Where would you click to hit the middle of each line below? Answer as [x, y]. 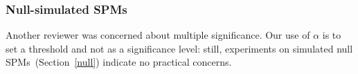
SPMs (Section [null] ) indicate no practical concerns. [119, 62]
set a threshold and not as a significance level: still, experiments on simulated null [179, 48]
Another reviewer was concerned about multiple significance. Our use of [158, 35]
